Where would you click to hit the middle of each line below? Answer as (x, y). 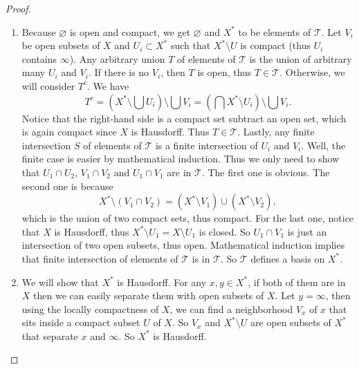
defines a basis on (288, 258)
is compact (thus (275, 45)
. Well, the (323, 145)
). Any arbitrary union (117, 58)
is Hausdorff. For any (162, 282)
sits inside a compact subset (81, 322)
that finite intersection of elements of (100, 258)
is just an (307, 231)
